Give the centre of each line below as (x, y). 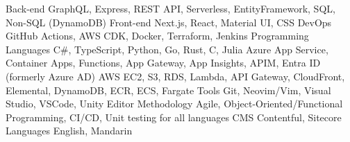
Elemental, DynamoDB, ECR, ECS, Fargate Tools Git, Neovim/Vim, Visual (168, 90)
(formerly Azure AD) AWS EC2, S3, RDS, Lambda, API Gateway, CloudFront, (175, 76)
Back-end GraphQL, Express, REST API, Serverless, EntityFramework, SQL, (170, 8)
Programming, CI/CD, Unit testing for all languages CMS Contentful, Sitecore (174, 117)
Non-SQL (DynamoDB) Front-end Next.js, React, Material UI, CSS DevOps (169, 22)
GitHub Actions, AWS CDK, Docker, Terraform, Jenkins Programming (157, 36)
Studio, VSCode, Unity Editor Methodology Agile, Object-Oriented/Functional (174, 104)
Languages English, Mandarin (69, 131)
